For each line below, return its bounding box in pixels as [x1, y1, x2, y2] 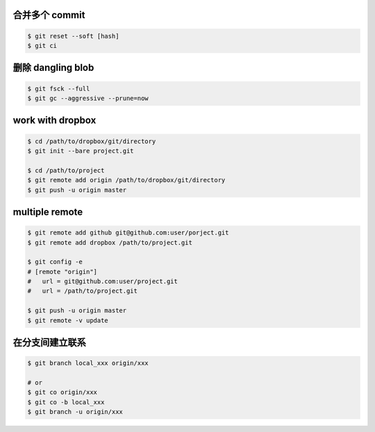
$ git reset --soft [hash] [27, 32, 119, 40]
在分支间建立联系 [12, 337, 86, 349]
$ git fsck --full [27, 84, 90, 93]
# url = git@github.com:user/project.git [27, 278, 178, 285]
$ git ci [27, 42, 58, 49]
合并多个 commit [12, 9, 85, 21]
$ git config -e [27, 258, 83, 266]
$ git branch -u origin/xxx [27, 408, 123, 416]
